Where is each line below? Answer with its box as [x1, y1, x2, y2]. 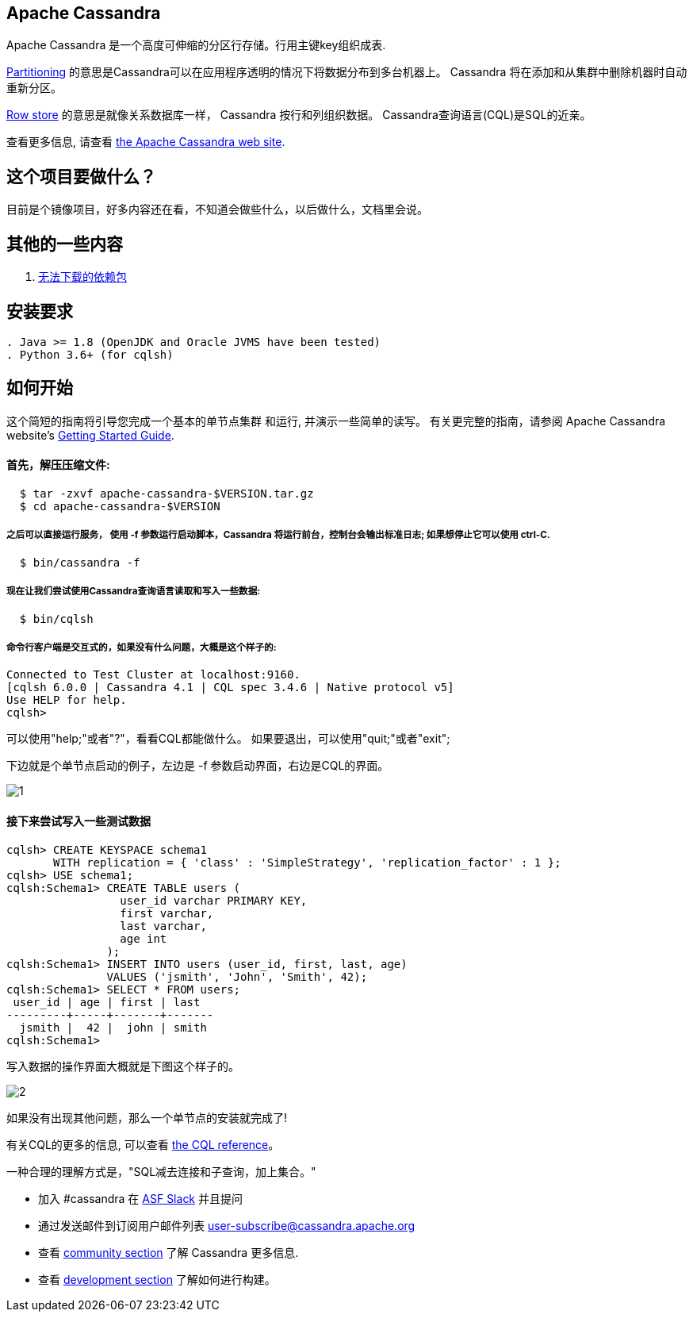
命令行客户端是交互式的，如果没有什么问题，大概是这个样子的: [6, 641, 277, 653]
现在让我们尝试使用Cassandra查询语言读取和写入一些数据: [6, 586, 261, 598]
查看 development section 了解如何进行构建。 [38, 1272, 276, 1286]
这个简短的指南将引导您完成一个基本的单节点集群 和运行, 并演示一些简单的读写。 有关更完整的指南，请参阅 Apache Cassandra [6, 413, 666, 428]
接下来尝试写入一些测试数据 [6, 813, 151, 828]
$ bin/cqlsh [19, 612, 94, 625]
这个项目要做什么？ [6, 166, 156, 186]
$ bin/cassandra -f [19, 555, 140, 569]
